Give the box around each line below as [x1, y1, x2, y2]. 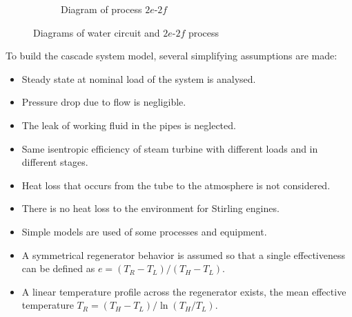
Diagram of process [61, 2, 142, 16]
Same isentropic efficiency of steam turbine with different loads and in [21, 141, 318, 155]
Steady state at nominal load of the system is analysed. [21, 71, 256, 86]
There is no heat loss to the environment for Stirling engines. [21, 201, 280, 215]
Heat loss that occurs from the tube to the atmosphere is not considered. [21, 177, 331, 192]
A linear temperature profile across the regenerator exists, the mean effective [21, 284, 346, 298]
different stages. [21, 155, 88, 169]
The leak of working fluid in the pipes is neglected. [21, 117, 236, 132]
